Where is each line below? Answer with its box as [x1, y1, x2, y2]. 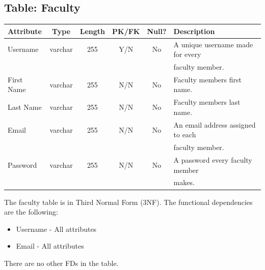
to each [173, 129, 196, 140]
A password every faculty [173, 154, 252, 165]
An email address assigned [173, 119, 256, 130]
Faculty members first [173, 74, 242, 84]
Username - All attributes [16, 223, 97, 234]
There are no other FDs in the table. [4, 257, 119, 268]
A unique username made [173, 39, 253, 49]
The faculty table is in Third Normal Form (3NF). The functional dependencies [4, 196, 253, 207]
